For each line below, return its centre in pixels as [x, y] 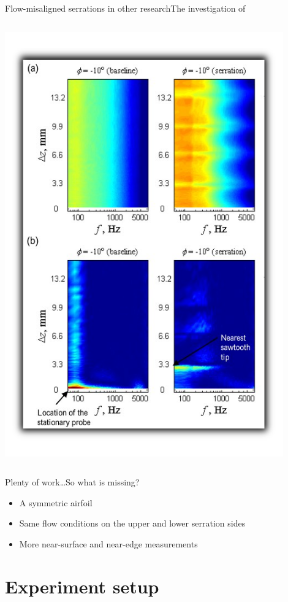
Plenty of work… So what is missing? [72, 482]
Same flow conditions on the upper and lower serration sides [132, 523]
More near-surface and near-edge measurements [108, 544]
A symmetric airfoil [56, 502]
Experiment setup [82, 586]
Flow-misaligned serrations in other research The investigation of [125, 8]
